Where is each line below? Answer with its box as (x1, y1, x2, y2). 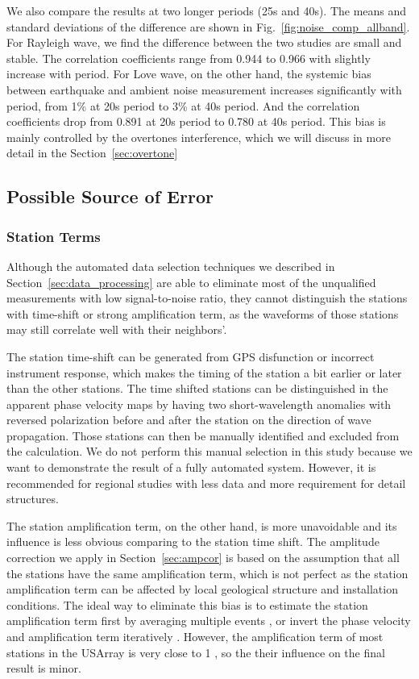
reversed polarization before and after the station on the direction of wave (6, 411, 371, 428)
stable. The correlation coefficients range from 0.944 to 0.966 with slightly (6, 49, 371, 66)
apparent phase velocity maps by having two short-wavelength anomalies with (6, 395, 392, 412)
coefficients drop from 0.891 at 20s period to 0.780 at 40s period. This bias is (6, 113, 386, 130)
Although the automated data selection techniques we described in (6, 257, 335, 274)
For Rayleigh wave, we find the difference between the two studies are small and (6, 34, 402, 51)
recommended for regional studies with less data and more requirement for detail (6, 474, 406, 491)
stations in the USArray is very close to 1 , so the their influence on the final (6, 644, 385, 660)
